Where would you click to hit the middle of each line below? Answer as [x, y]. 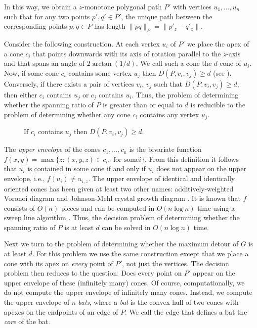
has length [110, 26]
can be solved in [126, 227]
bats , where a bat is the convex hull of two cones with [158, 302]
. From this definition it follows [192, 159]
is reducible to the [218, 105]
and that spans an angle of [44, 63]
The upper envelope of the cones [52, 149]
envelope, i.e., [24, 178]
